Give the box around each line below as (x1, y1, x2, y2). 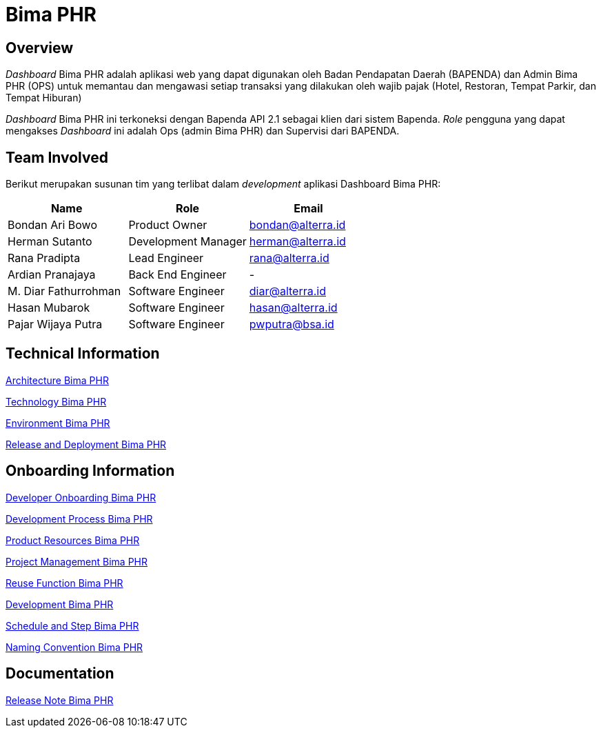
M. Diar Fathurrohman (8, 284, 121, 299)
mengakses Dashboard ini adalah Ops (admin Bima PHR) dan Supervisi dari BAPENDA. (6, 125, 400, 137)
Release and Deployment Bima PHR (6, 438, 167, 450)
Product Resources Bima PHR (6, 534, 140, 546)
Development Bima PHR (6, 598, 114, 610)
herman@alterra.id (249, 234, 346, 249)
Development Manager (128, 234, 247, 249)
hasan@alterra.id (249, 301, 338, 315)
